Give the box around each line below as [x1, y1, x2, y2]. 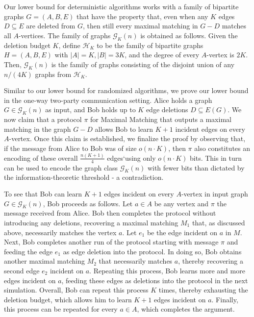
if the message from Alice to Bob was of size [4, 143, 137, 153]
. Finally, [211, 294, 238, 304]
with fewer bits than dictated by [147, 162, 245, 172]
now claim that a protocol [4, 114, 82, 124]
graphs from [35, 69, 72, 79]
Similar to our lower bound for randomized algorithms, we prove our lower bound [4, 85, 249, 96]
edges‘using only [107, 152, 156, 163]
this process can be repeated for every [4, 304, 118, 314]
